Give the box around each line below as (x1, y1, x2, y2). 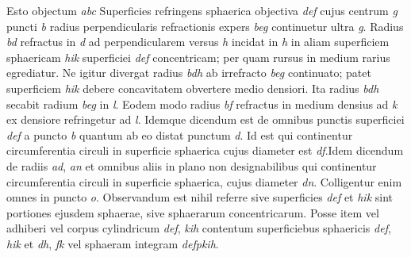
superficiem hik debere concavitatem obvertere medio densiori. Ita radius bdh (6, 79, 379, 96)
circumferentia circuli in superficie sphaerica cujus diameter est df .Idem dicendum (6, 142, 404, 159)
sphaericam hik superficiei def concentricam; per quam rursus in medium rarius (6, 48, 390, 65)
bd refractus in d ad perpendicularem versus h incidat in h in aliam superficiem (6, 33, 390, 50)
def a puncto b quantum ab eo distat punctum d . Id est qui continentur (6, 126, 353, 143)
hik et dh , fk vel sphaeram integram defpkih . (6, 235, 219, 251)
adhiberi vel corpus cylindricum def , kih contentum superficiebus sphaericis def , (6, 220, 391, 236)
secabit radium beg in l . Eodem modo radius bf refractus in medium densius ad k (6, 95, 398, 112)
